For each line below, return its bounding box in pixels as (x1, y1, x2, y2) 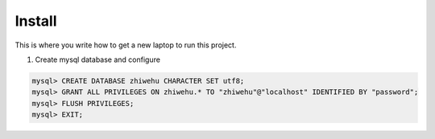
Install (14, 12, 57, 30)
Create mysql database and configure (35, 55, 161, 64)
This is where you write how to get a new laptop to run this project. (14, 40, 237, 50)
